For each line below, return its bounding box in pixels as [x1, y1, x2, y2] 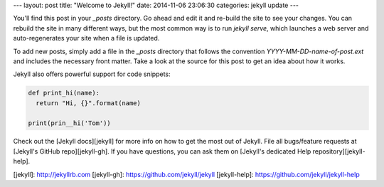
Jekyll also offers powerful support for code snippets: [13, 70, 171, 78]
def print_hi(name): [28, 89, 100, 97]
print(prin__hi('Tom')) [28, 119, 112, 127]
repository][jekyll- [312, 146, 366, 156]
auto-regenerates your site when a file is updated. [13, 34, 160, 43]
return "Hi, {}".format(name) [36, 99, 142, 107]
